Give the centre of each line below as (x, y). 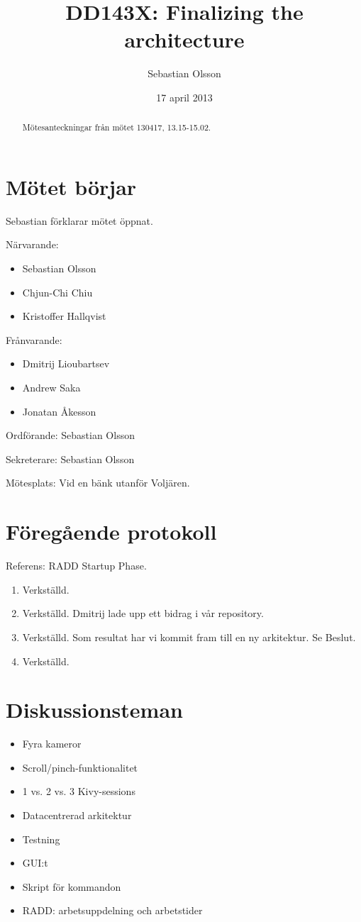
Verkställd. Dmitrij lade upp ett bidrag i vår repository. (143, 613)
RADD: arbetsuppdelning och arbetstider (112, 910)
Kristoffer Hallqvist (64, 316)
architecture (184, 39)
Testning (41, 839)
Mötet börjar (71, 186)
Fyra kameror (52, 744)
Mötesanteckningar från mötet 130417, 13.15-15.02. (117, 127)
